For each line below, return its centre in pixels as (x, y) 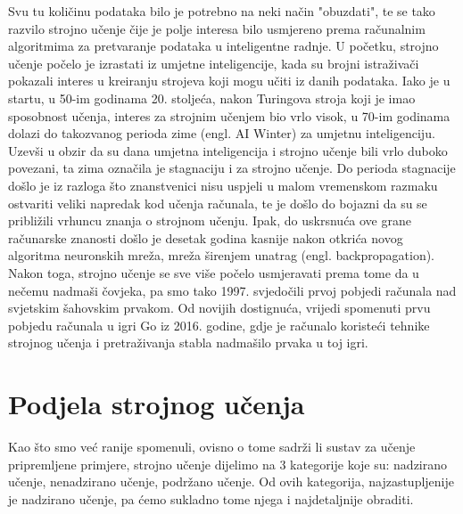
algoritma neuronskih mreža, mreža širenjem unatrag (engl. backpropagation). (222, 255)
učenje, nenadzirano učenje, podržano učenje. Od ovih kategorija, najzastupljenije (231, 481)
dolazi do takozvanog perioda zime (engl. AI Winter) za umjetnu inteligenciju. (222, 133)
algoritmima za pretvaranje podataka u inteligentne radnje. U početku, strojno (223, 46)
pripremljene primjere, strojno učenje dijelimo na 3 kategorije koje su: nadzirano (228, 464)
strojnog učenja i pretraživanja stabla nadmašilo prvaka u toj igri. (188, 343)
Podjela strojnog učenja (157, 404)
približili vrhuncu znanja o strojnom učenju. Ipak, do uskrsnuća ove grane (210, 220)
